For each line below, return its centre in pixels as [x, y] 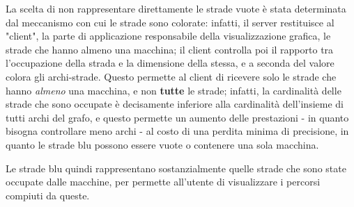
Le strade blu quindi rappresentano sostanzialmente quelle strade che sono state [176, 168]
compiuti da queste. [48, 195]
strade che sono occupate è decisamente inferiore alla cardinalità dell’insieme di [175, 104]
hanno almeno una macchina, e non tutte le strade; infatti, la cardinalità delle [174, 90]
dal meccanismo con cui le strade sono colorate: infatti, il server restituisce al [170, 22]
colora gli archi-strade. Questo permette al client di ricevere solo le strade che [171, 76]
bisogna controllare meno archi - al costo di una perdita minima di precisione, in [177, 131]
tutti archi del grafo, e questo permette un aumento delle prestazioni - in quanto [177, 117]
